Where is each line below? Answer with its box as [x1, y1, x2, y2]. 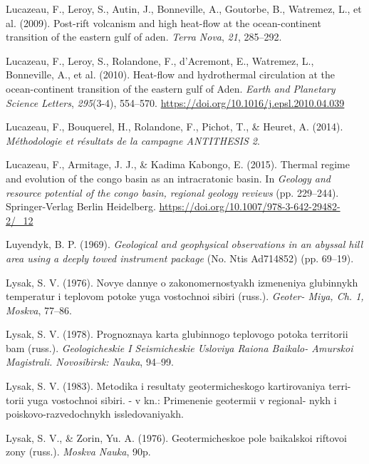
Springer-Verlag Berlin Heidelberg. [6, 199, 156, 214]
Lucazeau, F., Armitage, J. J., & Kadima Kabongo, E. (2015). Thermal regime [6, 157, 350, 172]
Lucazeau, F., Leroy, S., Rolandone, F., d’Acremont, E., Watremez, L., [6, 53, 314, 68]
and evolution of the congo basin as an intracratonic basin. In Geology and [6, 170, 331, 185]
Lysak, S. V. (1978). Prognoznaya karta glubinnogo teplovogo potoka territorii [6, 326, 348, 341]
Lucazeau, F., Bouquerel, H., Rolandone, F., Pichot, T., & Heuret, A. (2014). [6, 119, 343, 134]
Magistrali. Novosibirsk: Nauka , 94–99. [6, 354, 174, 369]
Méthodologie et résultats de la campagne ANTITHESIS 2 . [6, 133, 260, 148]
